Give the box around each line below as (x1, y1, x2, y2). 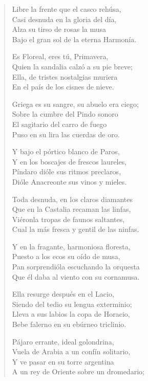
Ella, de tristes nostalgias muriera (12, 71, 118, 82)
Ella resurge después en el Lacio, (12, 288, 114, 299)
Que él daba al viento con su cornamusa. (12, 271, 140, 282)
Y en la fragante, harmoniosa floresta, (12, 241, 131, 251)
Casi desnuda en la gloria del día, (12, 13, 117, 24)
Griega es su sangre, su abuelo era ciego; (12, 98, 139, 109)
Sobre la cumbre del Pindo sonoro (12, 108, 118, 119)
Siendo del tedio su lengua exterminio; (12, 298, 132, 309)
